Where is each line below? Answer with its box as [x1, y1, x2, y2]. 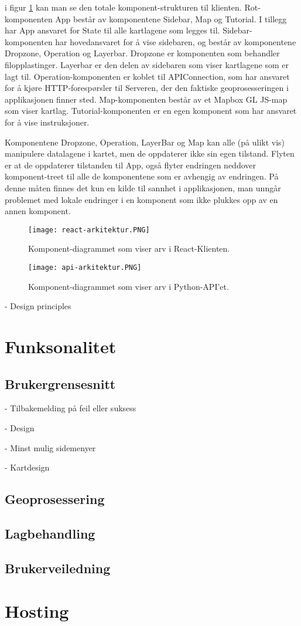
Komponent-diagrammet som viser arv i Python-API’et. [28, 280, 229, 292]
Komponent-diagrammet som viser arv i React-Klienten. [28, 242, 230, 255]
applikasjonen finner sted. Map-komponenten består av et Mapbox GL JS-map [5, 93, 288, 105]
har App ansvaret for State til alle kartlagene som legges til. [5, 24, 220, 36]
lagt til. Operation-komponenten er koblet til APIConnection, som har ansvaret [5, 70, 290, 82]
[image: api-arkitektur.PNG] [28, 263, 142, 272]
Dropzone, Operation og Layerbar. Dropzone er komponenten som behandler [5, 47, 280, 59]
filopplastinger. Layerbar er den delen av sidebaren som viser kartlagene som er [5, 58, 289, 70]
